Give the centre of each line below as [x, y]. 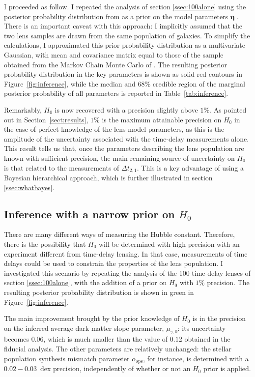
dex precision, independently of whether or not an [115, 368]
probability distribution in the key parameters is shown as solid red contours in [123, 74]
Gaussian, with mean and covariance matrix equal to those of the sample [114, 54]
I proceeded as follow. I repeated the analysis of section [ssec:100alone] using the [125, 6]
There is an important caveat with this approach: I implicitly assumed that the [123, 26]
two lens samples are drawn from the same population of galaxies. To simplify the [127, 35]
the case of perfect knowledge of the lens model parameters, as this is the [114, 129]
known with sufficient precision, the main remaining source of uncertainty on [119, 158]
